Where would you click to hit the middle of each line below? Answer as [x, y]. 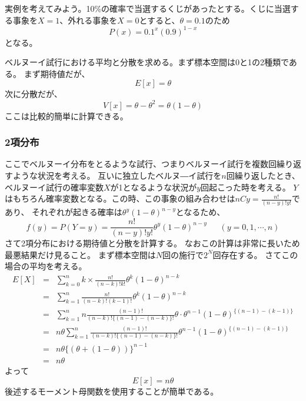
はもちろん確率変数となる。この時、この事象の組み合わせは [120, 198]
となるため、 [200, 212]
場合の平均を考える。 [46, 266]
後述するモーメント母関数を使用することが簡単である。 [112, 391]
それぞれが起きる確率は [77, 212]
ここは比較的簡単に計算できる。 [66, 116]
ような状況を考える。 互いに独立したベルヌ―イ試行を [117, 175]
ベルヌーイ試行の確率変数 [54, 187]
